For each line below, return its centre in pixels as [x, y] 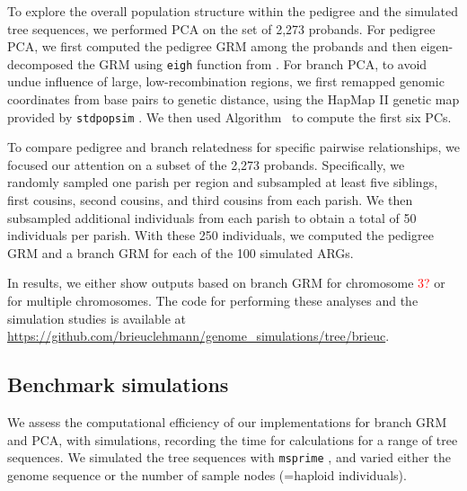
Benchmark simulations [118, 384]
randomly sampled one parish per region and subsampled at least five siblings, [223, 182]
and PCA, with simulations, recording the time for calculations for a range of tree [233, 439]
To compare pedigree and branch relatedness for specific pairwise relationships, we [233, 147]
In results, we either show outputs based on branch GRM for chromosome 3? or [226, 283]
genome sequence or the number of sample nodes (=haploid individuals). [207, 474]
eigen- [437, 46]
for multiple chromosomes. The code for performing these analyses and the [213, 301]
